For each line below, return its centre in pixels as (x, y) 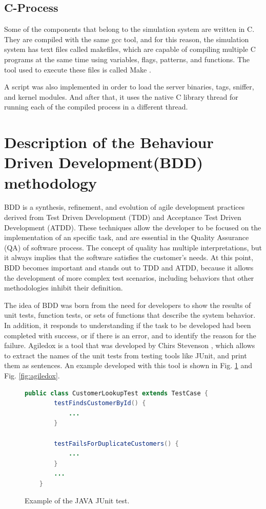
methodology (51, 182)
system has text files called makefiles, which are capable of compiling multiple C (130, 49)
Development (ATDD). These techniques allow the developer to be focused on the (133, 227)
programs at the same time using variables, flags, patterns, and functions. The (127, 59)
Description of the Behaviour (109, 142)
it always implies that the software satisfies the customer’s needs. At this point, (129, 257)
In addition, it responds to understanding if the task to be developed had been (128, 325)
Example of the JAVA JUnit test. (77, 501)
